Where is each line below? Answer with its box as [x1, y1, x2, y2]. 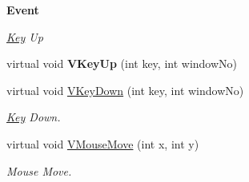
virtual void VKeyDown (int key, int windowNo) [6, 81, 244, 98]
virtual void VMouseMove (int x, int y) [6, 135, 199, 152]
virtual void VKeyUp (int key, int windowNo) [6, 55, 238, 72]
